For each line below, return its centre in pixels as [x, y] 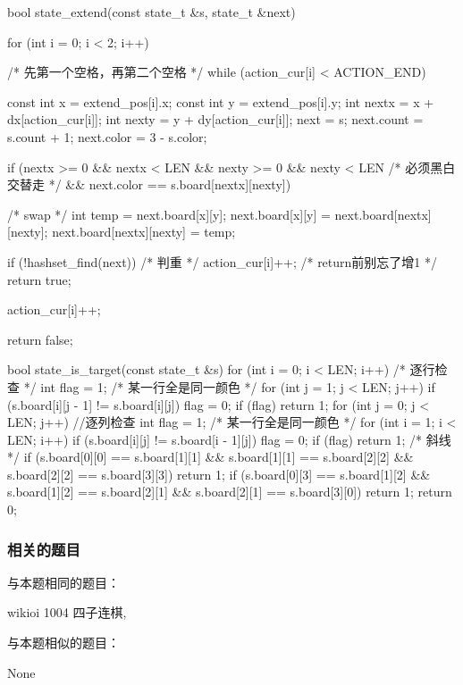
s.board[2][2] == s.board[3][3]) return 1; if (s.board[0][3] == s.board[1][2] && [219, 474]
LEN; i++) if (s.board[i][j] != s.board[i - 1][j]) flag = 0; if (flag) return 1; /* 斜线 [229, 439]
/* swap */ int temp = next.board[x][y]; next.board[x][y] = [169, 214]
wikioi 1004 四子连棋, [67, 612]
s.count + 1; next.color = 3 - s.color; [107, 136]
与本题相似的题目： [63, 643]
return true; [39, 279]
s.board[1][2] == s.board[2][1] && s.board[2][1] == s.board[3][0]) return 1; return [230, 492]
